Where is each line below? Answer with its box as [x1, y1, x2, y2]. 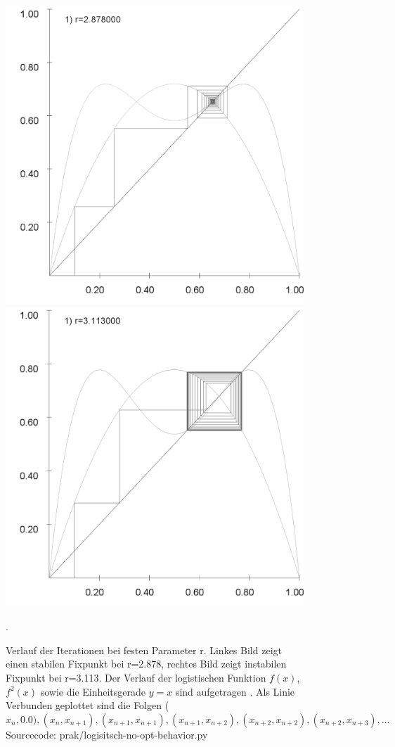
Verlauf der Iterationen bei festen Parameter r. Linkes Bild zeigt [6, 642, 282, 657]
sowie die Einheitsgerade [40, 684, 146, 698]
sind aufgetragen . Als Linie [175, 684, 295, 698]
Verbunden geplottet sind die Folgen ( [6, 698, 169, 713]
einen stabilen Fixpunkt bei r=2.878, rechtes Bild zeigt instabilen [6, 656, 287, 671]
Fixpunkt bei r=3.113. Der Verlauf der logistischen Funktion [6, 670, 266, 685]
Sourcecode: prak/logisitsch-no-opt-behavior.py [6, 727, 208, 741]
